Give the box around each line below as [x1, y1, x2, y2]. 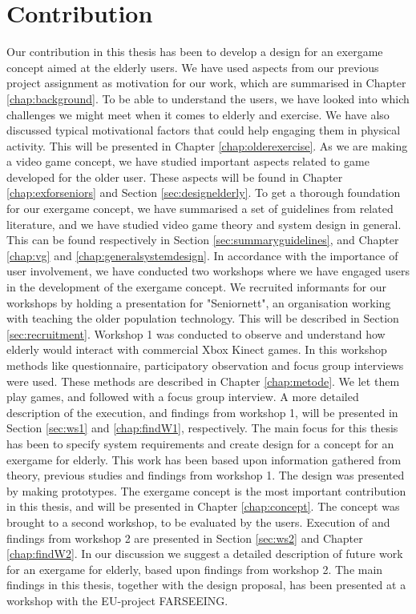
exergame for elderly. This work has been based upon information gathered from [6, 451, 402, 468]
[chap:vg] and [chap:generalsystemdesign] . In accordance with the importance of [6, 247, 398, 263]
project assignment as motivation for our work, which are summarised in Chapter [6, 74, 406, 91]
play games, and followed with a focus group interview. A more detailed [6, 388, 359, 405]
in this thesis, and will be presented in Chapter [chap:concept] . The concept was [6, 498, 400, 515]
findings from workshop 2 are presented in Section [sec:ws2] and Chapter [6, 529, 363, 546]
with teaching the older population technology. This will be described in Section [6, 310, 399, 327]
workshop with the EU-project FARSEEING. [6, 592, 228, 608]
